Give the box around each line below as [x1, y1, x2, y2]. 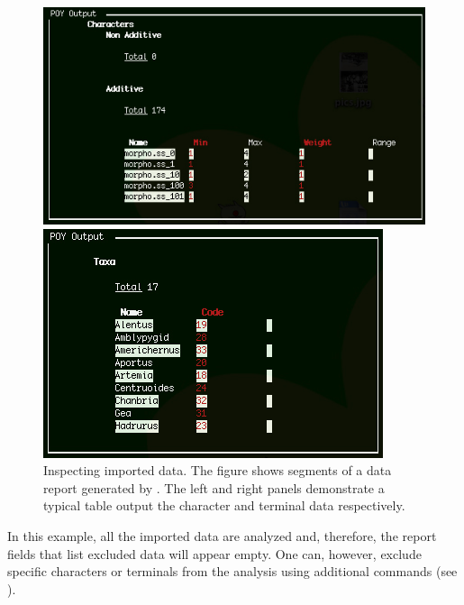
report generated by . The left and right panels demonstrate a [43, 478, 385, 497]
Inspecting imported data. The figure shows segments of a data [43, 461, 392, 480]
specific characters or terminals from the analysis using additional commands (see [7, 562, 458, 581]
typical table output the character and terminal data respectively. [43, 496, 405, 515]
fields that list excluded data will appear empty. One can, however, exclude [7, 544, 422, 563]
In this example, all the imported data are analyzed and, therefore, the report [7, 526, 437, 545]
